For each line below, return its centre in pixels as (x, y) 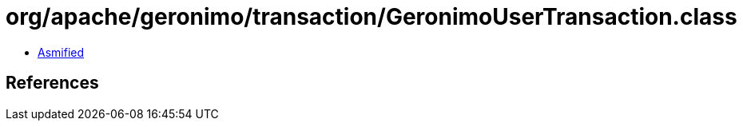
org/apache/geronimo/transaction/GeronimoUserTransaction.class (371, 17)
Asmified (61, 52)
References (52, 83)
